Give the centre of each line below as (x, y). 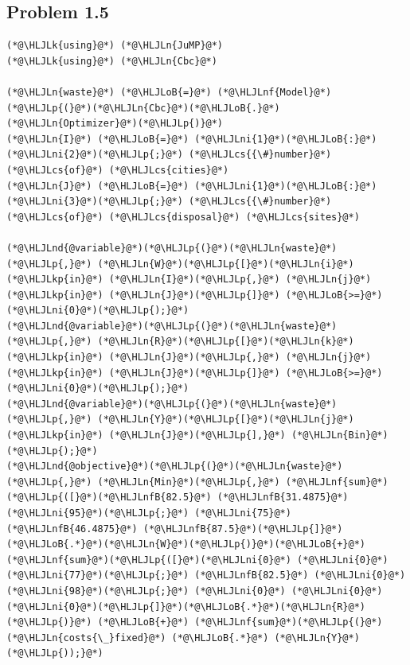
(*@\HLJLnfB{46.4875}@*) (72, 529)
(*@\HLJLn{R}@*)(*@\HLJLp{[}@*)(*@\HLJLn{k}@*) (226, 342)
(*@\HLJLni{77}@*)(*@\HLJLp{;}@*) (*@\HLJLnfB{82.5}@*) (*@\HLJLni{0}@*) (206, 576)
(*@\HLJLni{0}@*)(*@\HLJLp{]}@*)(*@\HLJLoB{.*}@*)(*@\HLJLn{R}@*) (186, 607)
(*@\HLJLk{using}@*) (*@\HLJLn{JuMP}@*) (115, 46)
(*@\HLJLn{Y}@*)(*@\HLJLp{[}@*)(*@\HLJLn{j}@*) (226, 420)
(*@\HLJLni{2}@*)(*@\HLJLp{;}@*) (95, 155)
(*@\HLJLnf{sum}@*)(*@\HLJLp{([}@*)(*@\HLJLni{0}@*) (149, 560)
